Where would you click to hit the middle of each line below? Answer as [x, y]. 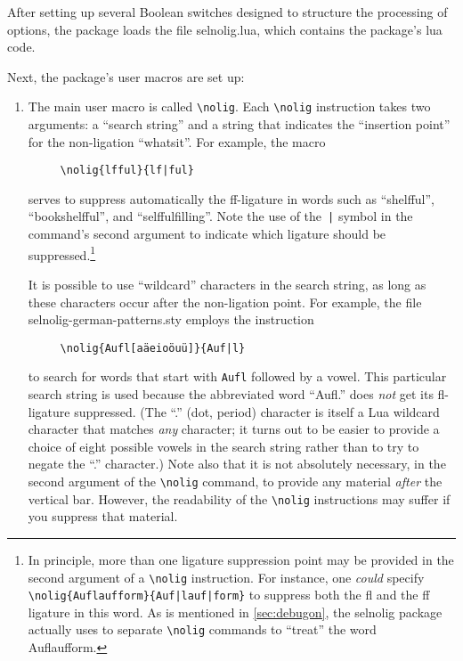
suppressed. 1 [62, 253]
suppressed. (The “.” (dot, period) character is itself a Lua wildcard [257, 411]
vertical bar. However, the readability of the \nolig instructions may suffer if [239, 498]
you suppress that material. [103, 516]
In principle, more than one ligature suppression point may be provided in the [241, 559]
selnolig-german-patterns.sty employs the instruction [171, 319]
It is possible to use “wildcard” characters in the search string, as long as [227, 284]
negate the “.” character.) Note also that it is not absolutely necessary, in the [237, 464]
